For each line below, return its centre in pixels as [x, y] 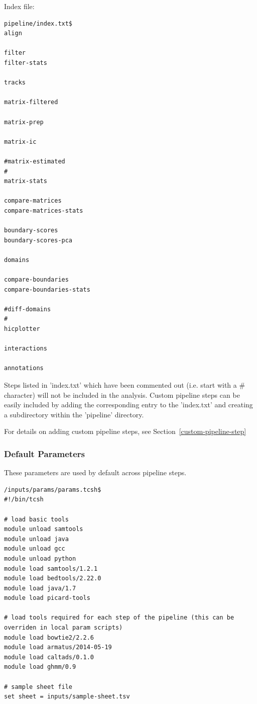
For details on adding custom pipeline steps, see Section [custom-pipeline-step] [125, 431]
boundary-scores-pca [38, 240]
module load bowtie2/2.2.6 [49, 637]
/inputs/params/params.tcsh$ [53, 490]
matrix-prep [24, 122]
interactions [26, 349]
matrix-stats [26, 181]
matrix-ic [20, 142]
